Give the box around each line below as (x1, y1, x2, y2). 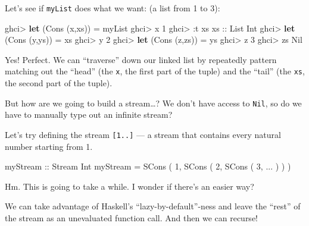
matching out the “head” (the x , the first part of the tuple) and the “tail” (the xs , (5, 65, 305, 77)
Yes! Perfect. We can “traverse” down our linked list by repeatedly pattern (5, 53, 277, 65)
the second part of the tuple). (5, 77, 113, 89)
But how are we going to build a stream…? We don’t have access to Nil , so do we (5, 96, 302, 109)
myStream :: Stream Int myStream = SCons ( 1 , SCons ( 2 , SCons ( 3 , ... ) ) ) (5, 160, 291, 172)
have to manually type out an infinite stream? (5, 108, 173, 121)
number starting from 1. (5, 140, 93, 152)
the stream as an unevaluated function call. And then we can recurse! (5, 211, 258, 224)
